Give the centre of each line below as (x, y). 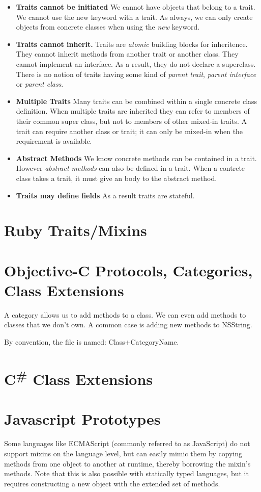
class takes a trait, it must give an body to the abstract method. (117, 178)
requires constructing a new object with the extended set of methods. (112, 483)
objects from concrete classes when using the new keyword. (108, 27)
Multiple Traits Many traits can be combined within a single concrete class (137, 101)
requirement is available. (54, 141)
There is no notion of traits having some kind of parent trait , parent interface (136, 74)
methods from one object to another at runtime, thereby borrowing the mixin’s (127, 463)
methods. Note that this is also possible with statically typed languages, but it (126, 473)
